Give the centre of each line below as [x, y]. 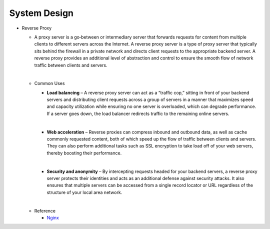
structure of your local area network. [84, 192]
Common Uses [49, 83]
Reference [45, 210]
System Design [41, 13]
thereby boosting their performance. [84, 153]
